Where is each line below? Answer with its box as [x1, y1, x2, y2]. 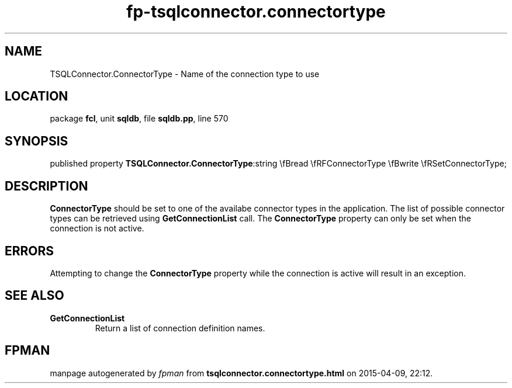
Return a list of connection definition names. [95, 323, 265, 333]
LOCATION [5, 89, 68, 104]
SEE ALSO [5, 288, 64, 303]
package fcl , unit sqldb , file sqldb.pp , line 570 [50, 113, 229, 124]
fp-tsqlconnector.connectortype [126, 2, 386, 22]
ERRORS [5, 243, 54, 258]
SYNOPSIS [5, 133, 68, 148]
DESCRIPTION [5, 178, 88, 193]
